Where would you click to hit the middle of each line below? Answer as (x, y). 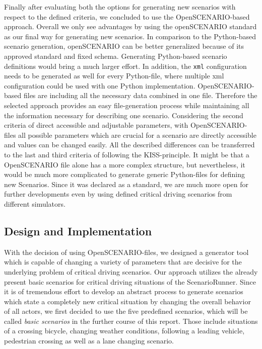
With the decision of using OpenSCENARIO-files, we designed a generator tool (126, 252)
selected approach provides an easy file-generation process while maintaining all (127, 105)
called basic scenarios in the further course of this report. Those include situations (131, 321)
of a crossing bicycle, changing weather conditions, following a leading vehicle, (124, 331)
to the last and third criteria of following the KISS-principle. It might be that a (127, 154)
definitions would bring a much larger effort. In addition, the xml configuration (125, 66)
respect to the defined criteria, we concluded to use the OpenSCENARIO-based (127, 16)
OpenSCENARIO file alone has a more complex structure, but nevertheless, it (125, 164)
